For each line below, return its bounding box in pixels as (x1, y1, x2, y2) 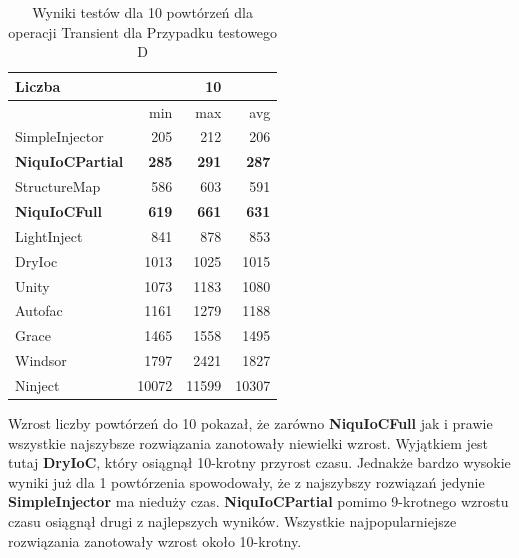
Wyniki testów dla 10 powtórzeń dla (32, 2, 253, 22)
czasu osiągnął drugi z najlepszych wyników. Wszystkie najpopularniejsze (8, 510, 457, 531)
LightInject (15, 225, 83, 246)
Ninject (15, 374, 60, 395)
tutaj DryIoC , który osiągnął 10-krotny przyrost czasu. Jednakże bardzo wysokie (8, 452, 511, 473)
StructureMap (15, 176, 101, 197)
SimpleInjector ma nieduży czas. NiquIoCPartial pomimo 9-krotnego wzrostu (8, 491, 509, 512)
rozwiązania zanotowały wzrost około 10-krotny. (8, 530, 302, 551)
